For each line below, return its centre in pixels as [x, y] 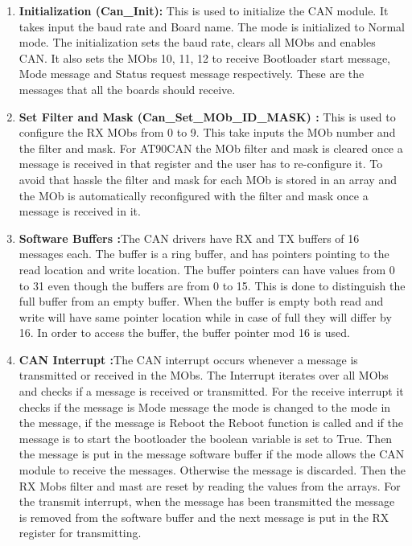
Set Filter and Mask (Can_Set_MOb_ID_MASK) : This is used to [207, 116]
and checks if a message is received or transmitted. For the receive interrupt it [211, 391]
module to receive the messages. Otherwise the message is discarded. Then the [212, 470]
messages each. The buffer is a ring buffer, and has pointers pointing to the [204, 254]
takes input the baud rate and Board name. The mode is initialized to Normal [212, 26]
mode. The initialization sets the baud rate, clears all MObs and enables [197, 42]
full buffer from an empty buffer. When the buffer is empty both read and [201, 301]
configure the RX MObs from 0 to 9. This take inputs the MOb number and [207, 132]
